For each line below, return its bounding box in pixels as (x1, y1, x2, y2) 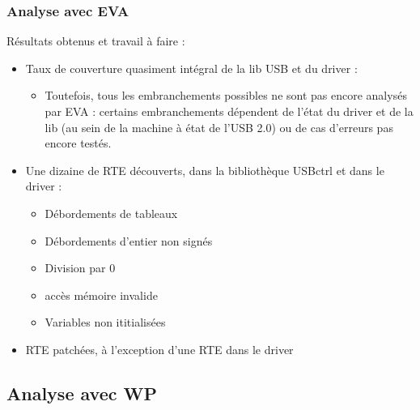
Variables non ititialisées (45, 314, 166, 331)
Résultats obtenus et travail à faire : (6, 32, 185, 49)
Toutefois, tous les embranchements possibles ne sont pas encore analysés (45, 87, 407, 104)
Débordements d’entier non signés (45, 232, 213, 249)
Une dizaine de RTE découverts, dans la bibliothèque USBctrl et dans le (25, 161, 384, 178)
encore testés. (45, 135, 112, 152)
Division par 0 (45, 259, 116, 276)
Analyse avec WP (6, 380, 157, 405)
